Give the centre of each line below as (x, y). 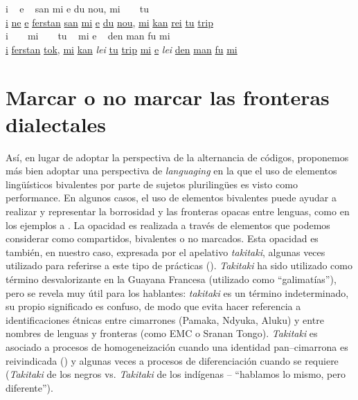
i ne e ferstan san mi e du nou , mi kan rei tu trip (109, 22)
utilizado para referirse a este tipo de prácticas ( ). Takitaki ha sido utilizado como (179, 265)
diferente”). (29, 387)
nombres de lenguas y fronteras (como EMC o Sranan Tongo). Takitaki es (162, 333)
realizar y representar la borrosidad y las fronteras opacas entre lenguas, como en (178, 211)
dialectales (56, 124)
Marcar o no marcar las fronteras (168, 97)
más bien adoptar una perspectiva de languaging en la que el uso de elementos (171, 171)
